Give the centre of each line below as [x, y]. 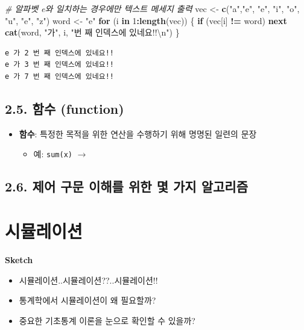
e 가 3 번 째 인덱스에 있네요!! [59, 65]
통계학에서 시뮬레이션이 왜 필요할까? [87, 300]
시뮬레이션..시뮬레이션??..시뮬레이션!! [88, 280]
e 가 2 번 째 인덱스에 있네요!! [59, 53]
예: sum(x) [53, 154]
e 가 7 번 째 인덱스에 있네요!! [59, 76]
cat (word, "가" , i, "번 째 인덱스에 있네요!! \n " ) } [92, 32]
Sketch [19, 259]
